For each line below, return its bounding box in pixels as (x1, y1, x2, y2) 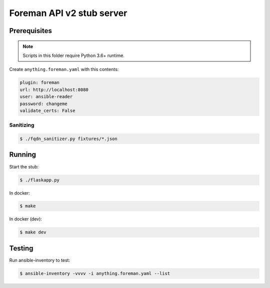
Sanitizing (9, 121, 34, 128)
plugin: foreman (19, 80, 60, 85)
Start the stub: (9, 163, 39, 169)
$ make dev (19, 229, 46, 235)
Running (9, 150, 36, 159)
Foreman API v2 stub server (9, 7, 127, 18)
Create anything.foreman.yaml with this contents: (9, 66, 119, 72)
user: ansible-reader (19, 94, 73, 99)
